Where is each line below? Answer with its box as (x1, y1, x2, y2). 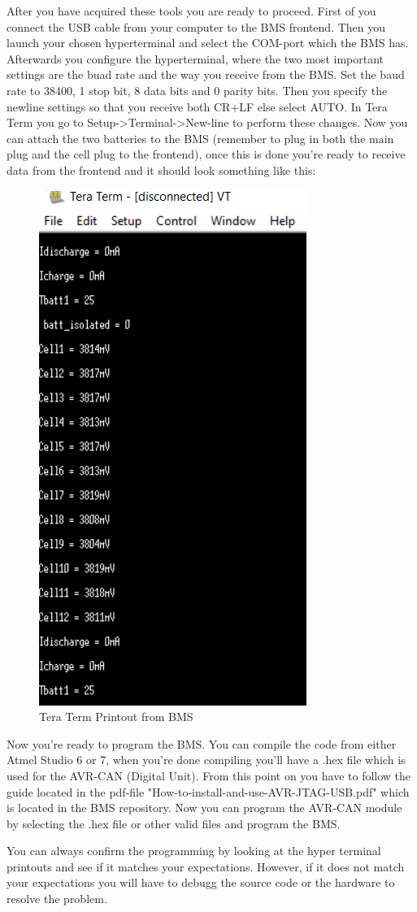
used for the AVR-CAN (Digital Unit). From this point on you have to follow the (7, 767, 411, 784)
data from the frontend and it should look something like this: (7, 161, 316, 178)
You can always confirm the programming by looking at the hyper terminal (7, 842, 381, 859)
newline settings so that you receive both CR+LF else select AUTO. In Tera (7, 98, 388, 115)
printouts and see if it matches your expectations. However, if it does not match (7, 858, 405, 875)
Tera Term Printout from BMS (39, 708, 193, 725)
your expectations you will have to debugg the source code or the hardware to (7, 874, 395, 891)
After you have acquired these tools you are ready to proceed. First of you (7, 2, 376, 19)
